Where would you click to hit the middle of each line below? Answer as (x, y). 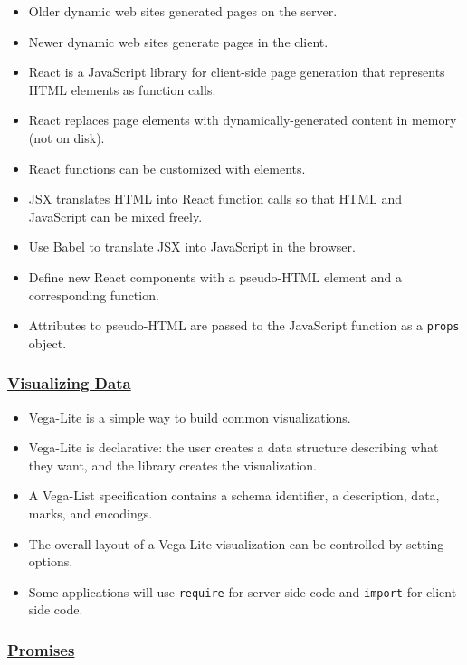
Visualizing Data (69, 383)
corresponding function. (94, 294)
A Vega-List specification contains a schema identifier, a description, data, (234, 495)
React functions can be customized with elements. (167, 168)
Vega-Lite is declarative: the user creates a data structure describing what (233, 447)
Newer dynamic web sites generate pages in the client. (178, 41)
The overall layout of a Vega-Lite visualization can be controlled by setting (236, 543)
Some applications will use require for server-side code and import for (225, 591)
